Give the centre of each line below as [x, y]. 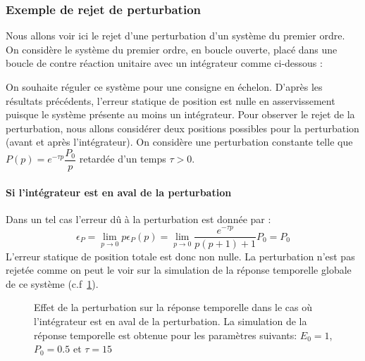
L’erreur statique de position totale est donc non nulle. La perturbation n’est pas [180, 256]
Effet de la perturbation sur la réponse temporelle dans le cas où [173, 307]
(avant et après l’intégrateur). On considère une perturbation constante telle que [179, 142]
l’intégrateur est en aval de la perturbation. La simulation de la [171, 321]
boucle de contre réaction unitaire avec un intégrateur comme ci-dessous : [164, 63]
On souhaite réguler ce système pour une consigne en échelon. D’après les [164, 87]
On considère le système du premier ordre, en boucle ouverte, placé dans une [172, 49]
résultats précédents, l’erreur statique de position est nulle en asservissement [171, 100]
